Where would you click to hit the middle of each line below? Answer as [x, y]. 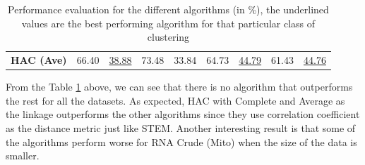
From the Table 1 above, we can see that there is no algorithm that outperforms [179, 87]
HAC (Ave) [39, 60]
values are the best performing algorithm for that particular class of [168, 23]
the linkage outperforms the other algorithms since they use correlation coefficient [183, 114]
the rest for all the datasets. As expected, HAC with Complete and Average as [175, 100]
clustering [168, 37]
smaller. [23, 156]
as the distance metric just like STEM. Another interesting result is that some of [181, 127]
